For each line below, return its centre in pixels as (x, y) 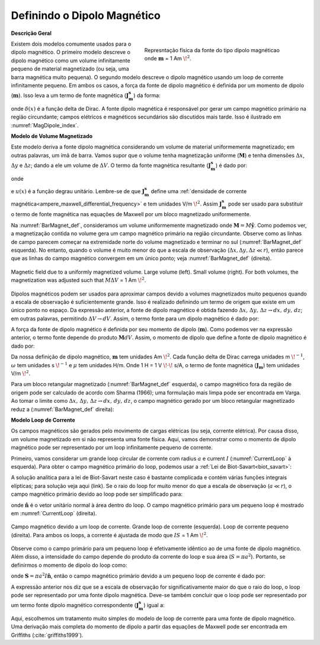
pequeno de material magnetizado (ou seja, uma (70, 69)
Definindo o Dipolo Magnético (86, 15)
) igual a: (154, 605)
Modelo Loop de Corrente (43, 420)
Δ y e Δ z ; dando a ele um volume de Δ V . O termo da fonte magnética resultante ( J (111, 165)
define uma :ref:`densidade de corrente (199, 191)
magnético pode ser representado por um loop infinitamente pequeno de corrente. (112, 448)
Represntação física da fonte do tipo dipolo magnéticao (212, 50)
